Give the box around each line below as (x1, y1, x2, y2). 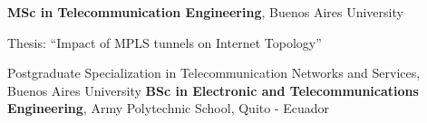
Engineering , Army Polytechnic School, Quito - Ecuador (7, 99, 330, 118)
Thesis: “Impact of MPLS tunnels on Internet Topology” (7, 33, 322, 52)
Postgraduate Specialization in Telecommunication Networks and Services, (7, 63, 421, 82)
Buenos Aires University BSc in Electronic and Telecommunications (7, 80, 419, 99)
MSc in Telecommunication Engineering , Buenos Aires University (7, 3, 403, 21)
